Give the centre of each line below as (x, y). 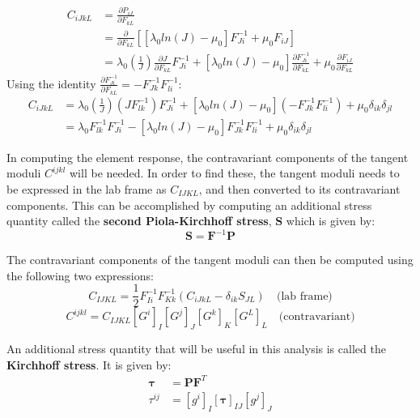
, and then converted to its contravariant (299, 188)
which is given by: (331, 221)
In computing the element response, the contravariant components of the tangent (208, 157)
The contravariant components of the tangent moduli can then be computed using (210, 260)
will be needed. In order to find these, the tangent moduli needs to (235, 173)
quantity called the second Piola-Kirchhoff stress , (139, 221)
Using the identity (51, 83)
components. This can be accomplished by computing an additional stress (189, 205)
